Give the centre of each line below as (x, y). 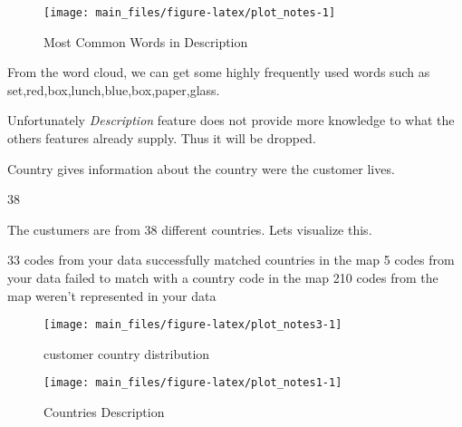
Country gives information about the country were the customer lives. (201, 168)
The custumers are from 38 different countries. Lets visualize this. (190, 229)
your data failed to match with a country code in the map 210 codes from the (223, 277)
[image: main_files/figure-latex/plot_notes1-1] (193, 383)
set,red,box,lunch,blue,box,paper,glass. (114, 89)
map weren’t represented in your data (112, 295)
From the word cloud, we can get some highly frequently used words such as (219, 72)
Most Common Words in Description (146, 41)
